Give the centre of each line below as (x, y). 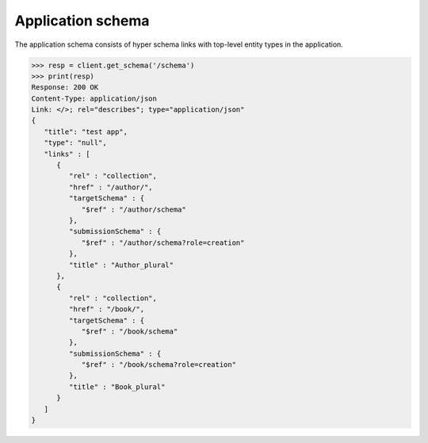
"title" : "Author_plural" (121, 265)
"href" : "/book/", (107, 309)
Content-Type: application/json (94, 98)
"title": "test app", (86, 132)
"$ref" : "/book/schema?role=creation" (159, 365)
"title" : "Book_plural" (117, 387)
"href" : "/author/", (111, 187)
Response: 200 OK (65, 88)
